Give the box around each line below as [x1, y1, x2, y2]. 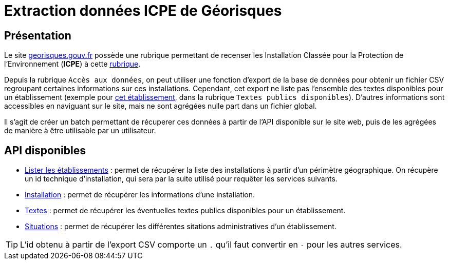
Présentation [4, 29, 71, 42]
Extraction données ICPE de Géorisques [4, 2, 282, 19]
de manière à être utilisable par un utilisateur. [4, 126, 156, 135]
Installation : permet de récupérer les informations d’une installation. [25, 190, 255, 199]
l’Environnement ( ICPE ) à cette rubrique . [4, 59, 141, 69]
